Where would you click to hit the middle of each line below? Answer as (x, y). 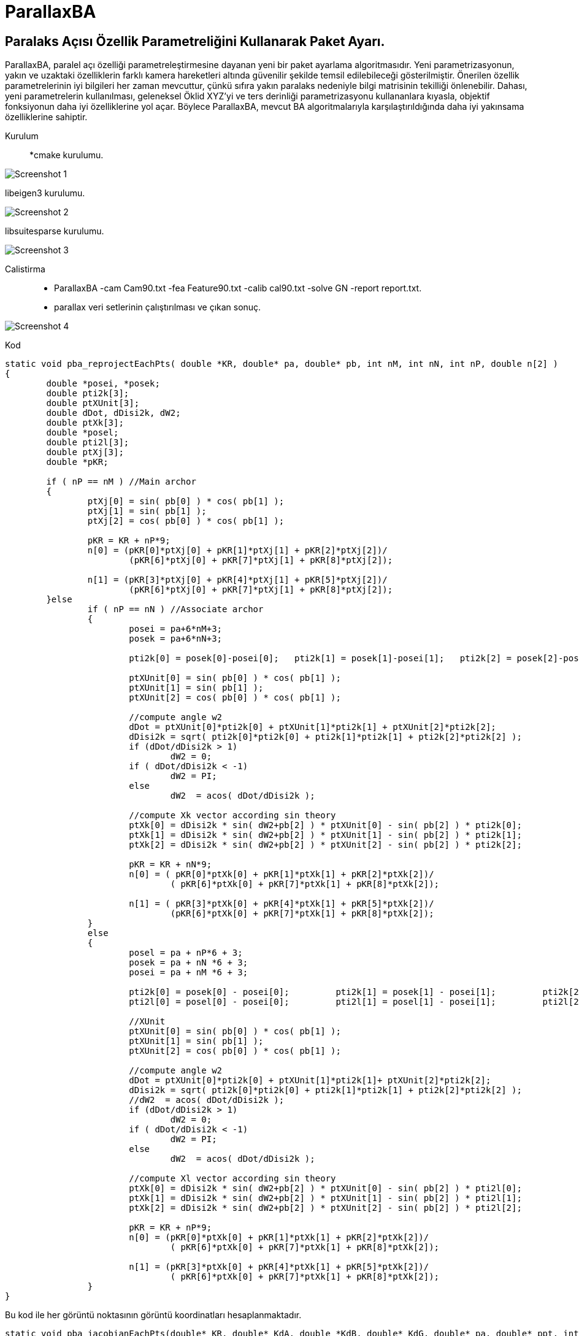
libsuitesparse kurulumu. (55, 231)
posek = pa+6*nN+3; (176, 639)
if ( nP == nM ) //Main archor (121, 482)
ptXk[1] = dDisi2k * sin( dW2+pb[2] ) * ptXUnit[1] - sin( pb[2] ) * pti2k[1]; (325, 835)
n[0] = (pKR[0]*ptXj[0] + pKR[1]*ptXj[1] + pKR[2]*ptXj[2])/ (237, 551)
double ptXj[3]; (85, 452)
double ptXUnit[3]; (93, 403)
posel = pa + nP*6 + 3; (186, 953)
